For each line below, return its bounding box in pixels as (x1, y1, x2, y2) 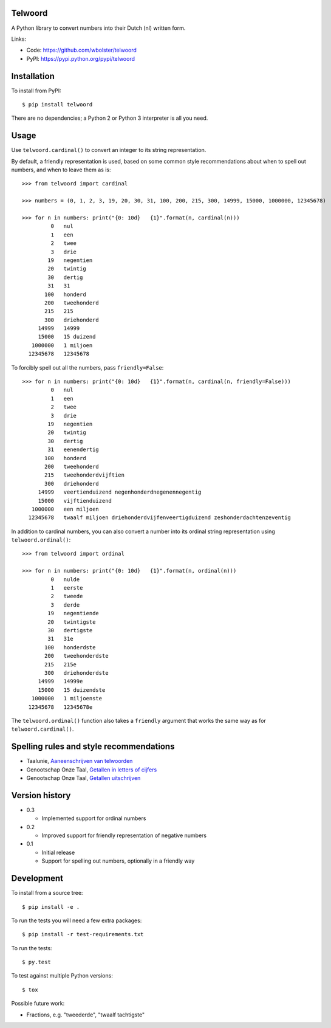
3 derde (50, 601, 80, 608)
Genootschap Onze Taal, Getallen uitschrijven (26, 774, 141, 781)
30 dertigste (47, 627, 93, 633)
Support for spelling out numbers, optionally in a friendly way (41, 857, 195, 864)
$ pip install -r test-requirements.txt (22, 931, 144, 938)
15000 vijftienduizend (38, 497, 112, 504)
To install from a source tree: (11, 889, 83, 897)
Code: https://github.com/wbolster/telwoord (26, 46, 137, 54)
